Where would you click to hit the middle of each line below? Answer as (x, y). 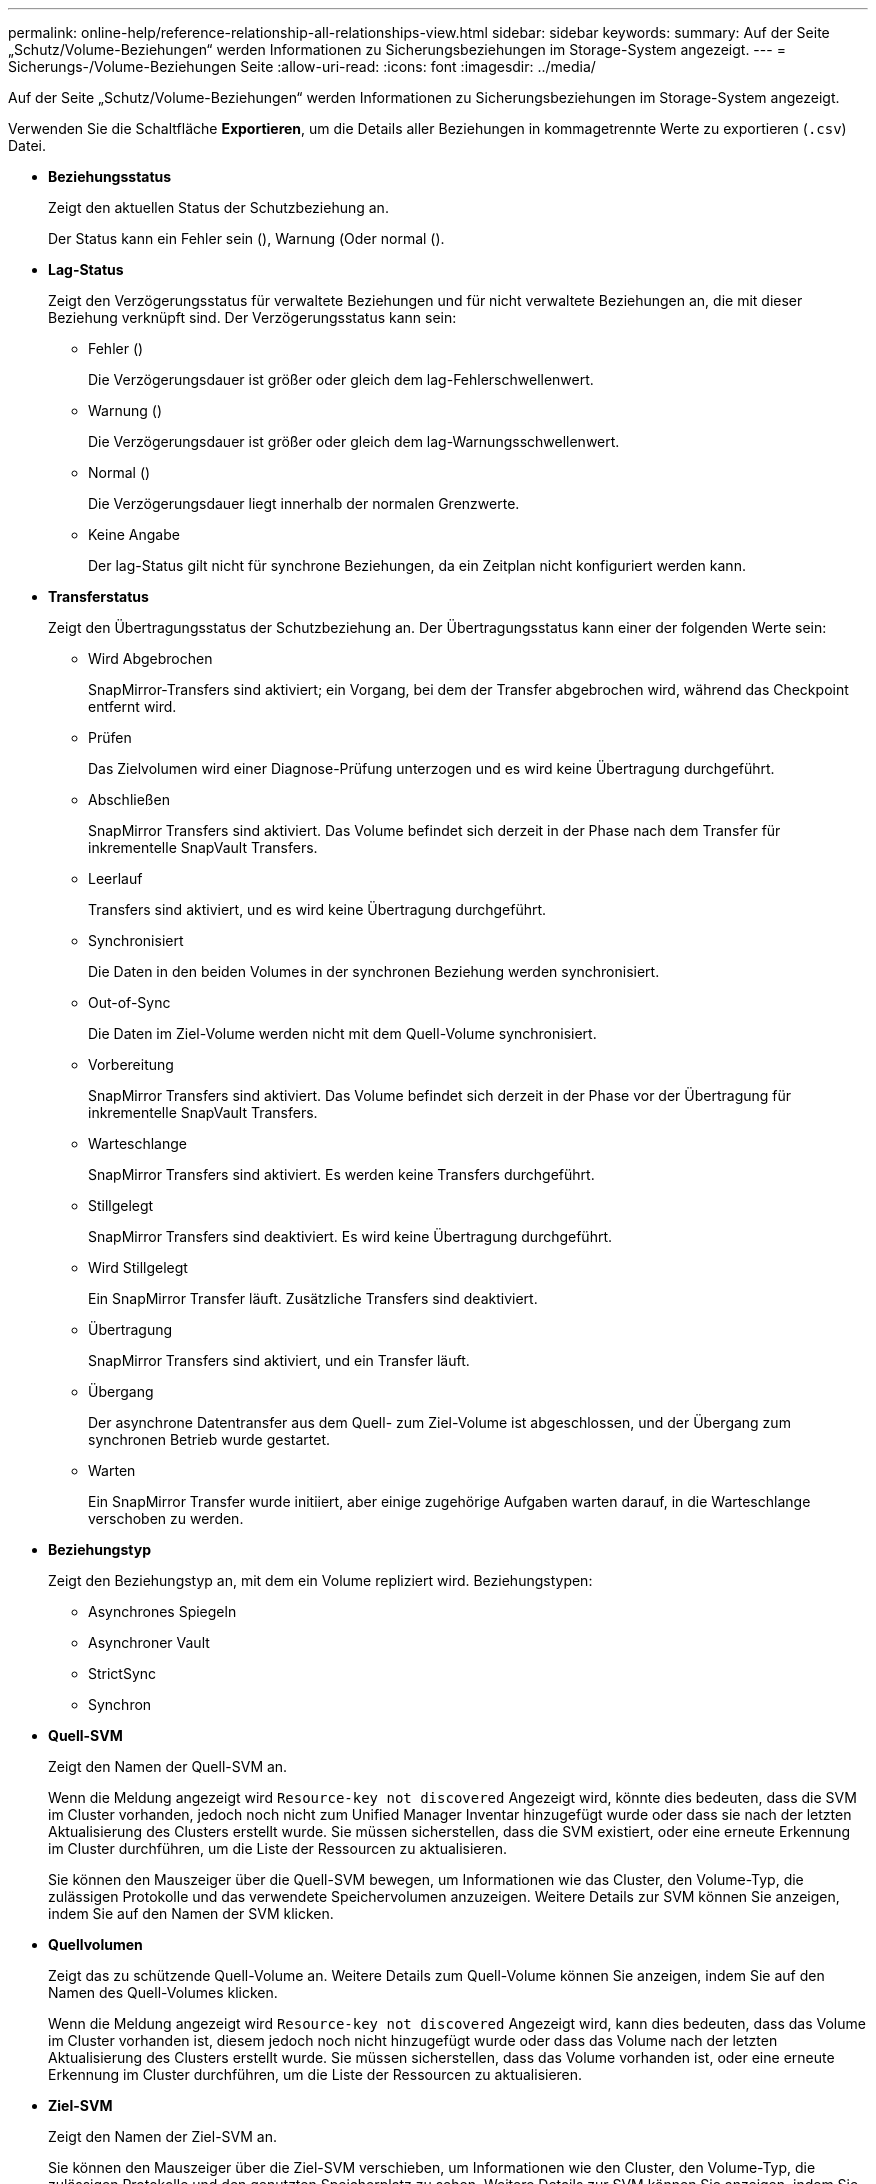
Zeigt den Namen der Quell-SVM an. (168, 1766)
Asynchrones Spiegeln (162, 1611)
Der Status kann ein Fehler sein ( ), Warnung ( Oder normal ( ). (246, 238)
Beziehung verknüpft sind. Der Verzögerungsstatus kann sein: (252, 317)
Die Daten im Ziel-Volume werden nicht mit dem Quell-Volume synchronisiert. (342, 1033)
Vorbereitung (131, 1064)
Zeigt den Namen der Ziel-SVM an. (162, 2136)
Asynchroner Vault (149, 1642)
